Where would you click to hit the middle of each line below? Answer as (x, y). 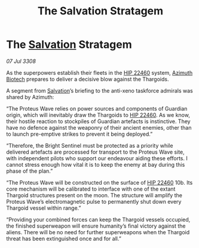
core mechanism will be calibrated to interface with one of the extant (91, 189)
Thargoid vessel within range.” (44, 208)
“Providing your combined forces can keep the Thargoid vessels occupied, (98, 219)
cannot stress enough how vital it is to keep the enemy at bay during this (96, 164)
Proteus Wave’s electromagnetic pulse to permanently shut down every (94, 201)
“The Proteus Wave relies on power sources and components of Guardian (97, 108)
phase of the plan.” (30, 171)
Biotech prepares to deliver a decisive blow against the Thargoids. (88, 79)
